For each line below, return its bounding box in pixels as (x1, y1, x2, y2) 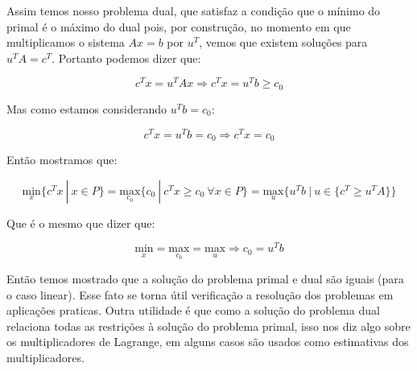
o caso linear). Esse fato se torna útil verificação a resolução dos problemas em (6, 286, 394, 303)
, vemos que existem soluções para (199, 34, 368, 51)
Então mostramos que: (6, 151, 118, 168)
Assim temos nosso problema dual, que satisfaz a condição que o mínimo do (6, 2, 381, 19)
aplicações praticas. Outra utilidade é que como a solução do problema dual (6, 302, 380, 319)
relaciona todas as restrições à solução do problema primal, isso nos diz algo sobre (6, 317, 411, 334)
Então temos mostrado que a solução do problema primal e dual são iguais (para (6, 270, 404, 286)
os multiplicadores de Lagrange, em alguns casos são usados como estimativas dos (6, 333, 409, 350)
